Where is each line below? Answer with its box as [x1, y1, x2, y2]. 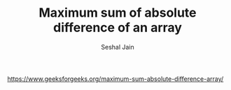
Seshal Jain [101, 43, 134, 51]
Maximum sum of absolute [38, 5, 197, 21]
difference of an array [53, 20, 182, 36]
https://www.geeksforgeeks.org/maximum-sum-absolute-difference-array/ [7, 75, 224, 83]
